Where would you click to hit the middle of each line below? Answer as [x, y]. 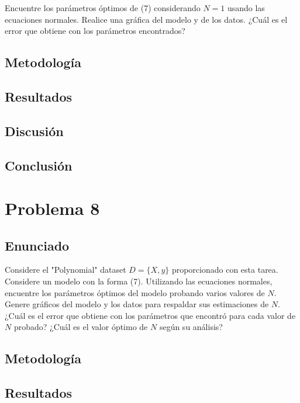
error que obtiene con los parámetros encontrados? [95, 31]
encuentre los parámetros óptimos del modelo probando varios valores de [135, 292]
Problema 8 [52, 208]
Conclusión [39, 165]
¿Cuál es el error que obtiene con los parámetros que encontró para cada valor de [150, 315]
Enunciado [37, 245]
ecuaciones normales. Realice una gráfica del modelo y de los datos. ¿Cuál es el [146, 19]
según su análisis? [191, 327]
